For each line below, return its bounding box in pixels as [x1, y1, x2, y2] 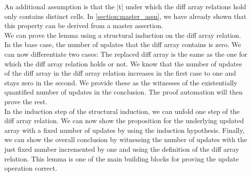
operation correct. [4, 163, 57, 173]
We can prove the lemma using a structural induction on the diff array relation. [4, 30, 241, 40]
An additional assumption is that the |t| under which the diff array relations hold [4, 1, 246, 11]
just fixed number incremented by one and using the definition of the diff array [4, 144, 239, 154]
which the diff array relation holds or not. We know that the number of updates [4, 58, 242, 68]
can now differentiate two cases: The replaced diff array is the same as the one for [4, 48, 248, 59]
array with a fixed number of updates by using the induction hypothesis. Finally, [4, 125, 245, 135]
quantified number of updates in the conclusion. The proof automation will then [4, 87, 243, 97]
